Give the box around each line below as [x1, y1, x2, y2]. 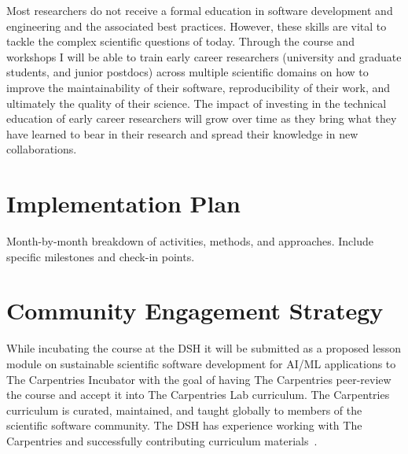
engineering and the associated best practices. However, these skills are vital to [6, 17, 387, 34]
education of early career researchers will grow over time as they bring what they [6, 110, 397, 127]
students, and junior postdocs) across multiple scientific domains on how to [6, 64, 369, 80]
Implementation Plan [6, 187, 241, 220]
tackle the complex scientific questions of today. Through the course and [6, 33, 355, 50]
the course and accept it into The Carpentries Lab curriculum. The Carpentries [6, 386, 390, 403]
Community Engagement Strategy [6, 294, 384, 327]
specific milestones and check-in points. [6, 248, 195, 264]
